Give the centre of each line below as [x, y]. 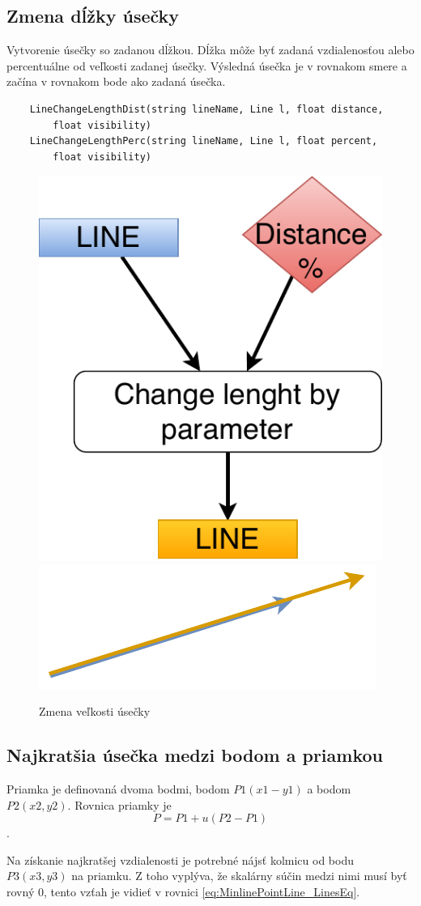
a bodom [329, 788]
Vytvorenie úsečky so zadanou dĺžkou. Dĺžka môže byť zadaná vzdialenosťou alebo [210, 50]
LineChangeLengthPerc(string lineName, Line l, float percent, [204, 141]
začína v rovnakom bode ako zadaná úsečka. [116, 81]
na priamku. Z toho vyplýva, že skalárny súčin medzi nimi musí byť [239, 876]
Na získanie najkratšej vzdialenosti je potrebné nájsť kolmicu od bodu [180, 859]
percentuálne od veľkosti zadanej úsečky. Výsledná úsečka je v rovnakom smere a [207, 65]
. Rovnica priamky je [119, 804]
